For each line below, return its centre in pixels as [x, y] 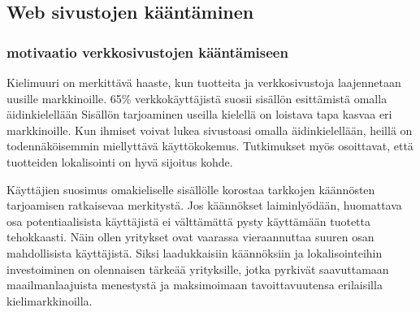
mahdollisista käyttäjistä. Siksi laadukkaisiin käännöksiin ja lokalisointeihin [195, 252]
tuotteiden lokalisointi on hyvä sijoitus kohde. [120, 161]
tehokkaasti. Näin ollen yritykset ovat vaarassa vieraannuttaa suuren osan [191, 237]
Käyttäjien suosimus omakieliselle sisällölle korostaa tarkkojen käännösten [191, 189]
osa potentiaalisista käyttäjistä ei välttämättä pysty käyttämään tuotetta [188, 221]
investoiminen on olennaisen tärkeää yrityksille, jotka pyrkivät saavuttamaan [198, 269]
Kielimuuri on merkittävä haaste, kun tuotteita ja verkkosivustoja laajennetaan [204, 82]
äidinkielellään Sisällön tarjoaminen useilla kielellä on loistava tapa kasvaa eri [199, 114]
